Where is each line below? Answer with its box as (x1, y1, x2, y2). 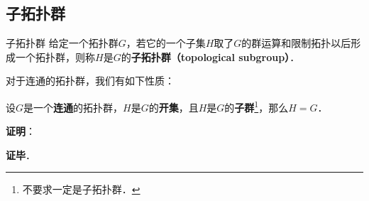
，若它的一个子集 (126, 36, 206, 50)
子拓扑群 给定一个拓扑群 (6, 36, 119, 50)
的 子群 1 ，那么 (224, 97, 289, 114)
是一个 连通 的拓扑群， (23, 99, 123, 114)
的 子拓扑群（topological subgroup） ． (121, 49, 300, 64)
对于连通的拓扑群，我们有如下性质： (6, 73, 175, 88)
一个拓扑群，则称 (15, 49, 95, 64)
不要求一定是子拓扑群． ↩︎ (22, 182, 141, 197)
